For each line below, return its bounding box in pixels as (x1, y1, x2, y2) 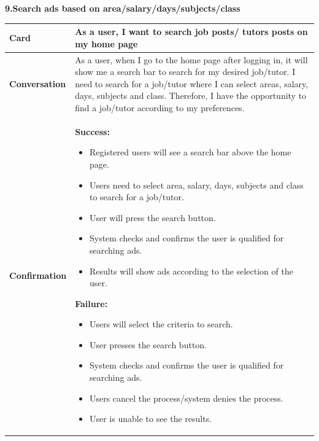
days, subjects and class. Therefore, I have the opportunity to (75, 89, 307, 102)
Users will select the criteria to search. (89, 318, 233, 330)
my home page (75, 37, 138, 50)
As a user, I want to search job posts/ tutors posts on (75, 25, 308, 38)
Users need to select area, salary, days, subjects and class (89, 178, 304, 191)
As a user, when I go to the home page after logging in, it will (75, 53, 308, 66)
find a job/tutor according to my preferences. (75, 101, 245, 114)
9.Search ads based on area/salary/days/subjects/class (5, 2, 240, 14)
